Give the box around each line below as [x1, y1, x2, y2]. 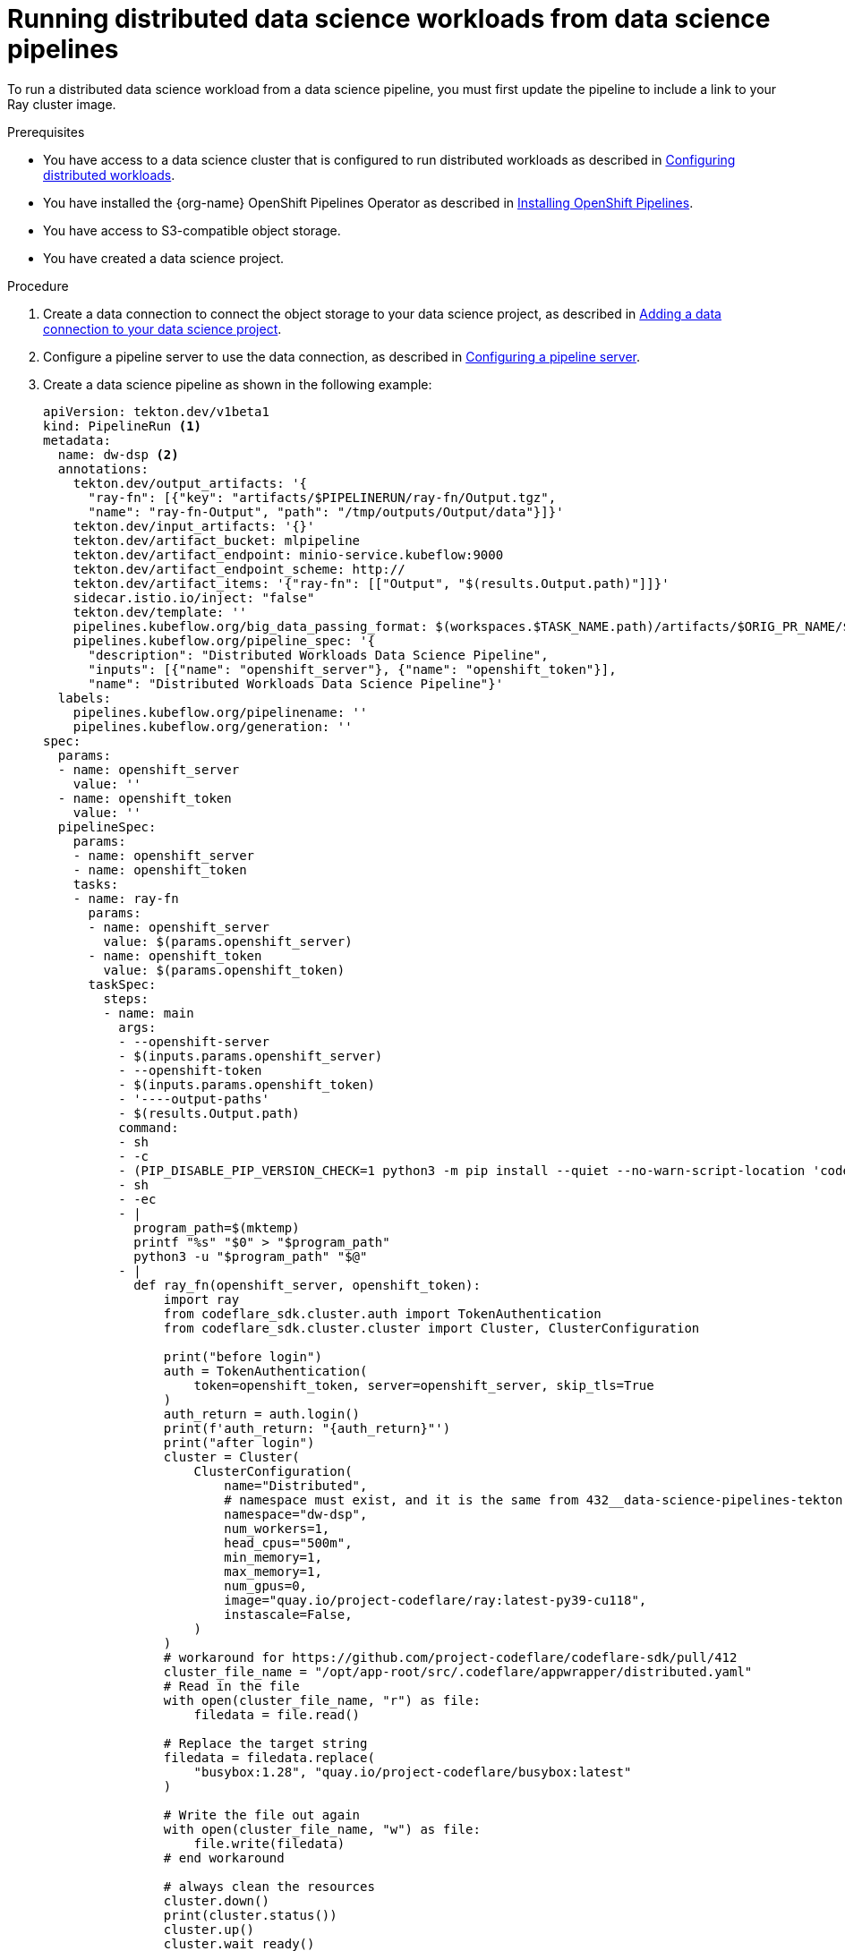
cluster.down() [163, 1893, 269, 1908]
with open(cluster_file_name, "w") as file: [163, 1821, 481, 1836]
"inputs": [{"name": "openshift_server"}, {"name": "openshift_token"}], [88, 661, 617, 677]
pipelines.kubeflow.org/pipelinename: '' [73, 704, 368, 720]
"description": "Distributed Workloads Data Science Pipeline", [88, 647, 549, 662]
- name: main [103, 1005, 194, 1020]
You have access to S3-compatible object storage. [43, 222, 341, 238]
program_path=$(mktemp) [133, 1220, 300, 1235]
